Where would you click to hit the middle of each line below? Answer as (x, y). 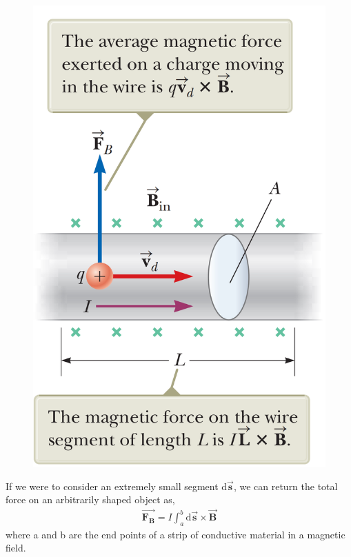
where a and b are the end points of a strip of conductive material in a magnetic (175, 534)
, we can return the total (285, 486)
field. (16, 548)
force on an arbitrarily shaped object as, (90, 499)
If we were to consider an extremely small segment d (117, 486)
